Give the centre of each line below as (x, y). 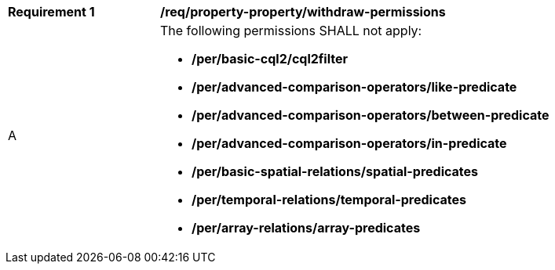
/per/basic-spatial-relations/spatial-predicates (335, 171)
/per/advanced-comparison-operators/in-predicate (349, 143)
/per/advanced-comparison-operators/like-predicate (354, 87)
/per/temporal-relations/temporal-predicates (329, 200)
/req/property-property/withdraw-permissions (303, 12)
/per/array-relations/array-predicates (306, 228)
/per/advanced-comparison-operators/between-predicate (371, 115)
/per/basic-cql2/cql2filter (270, 59)
